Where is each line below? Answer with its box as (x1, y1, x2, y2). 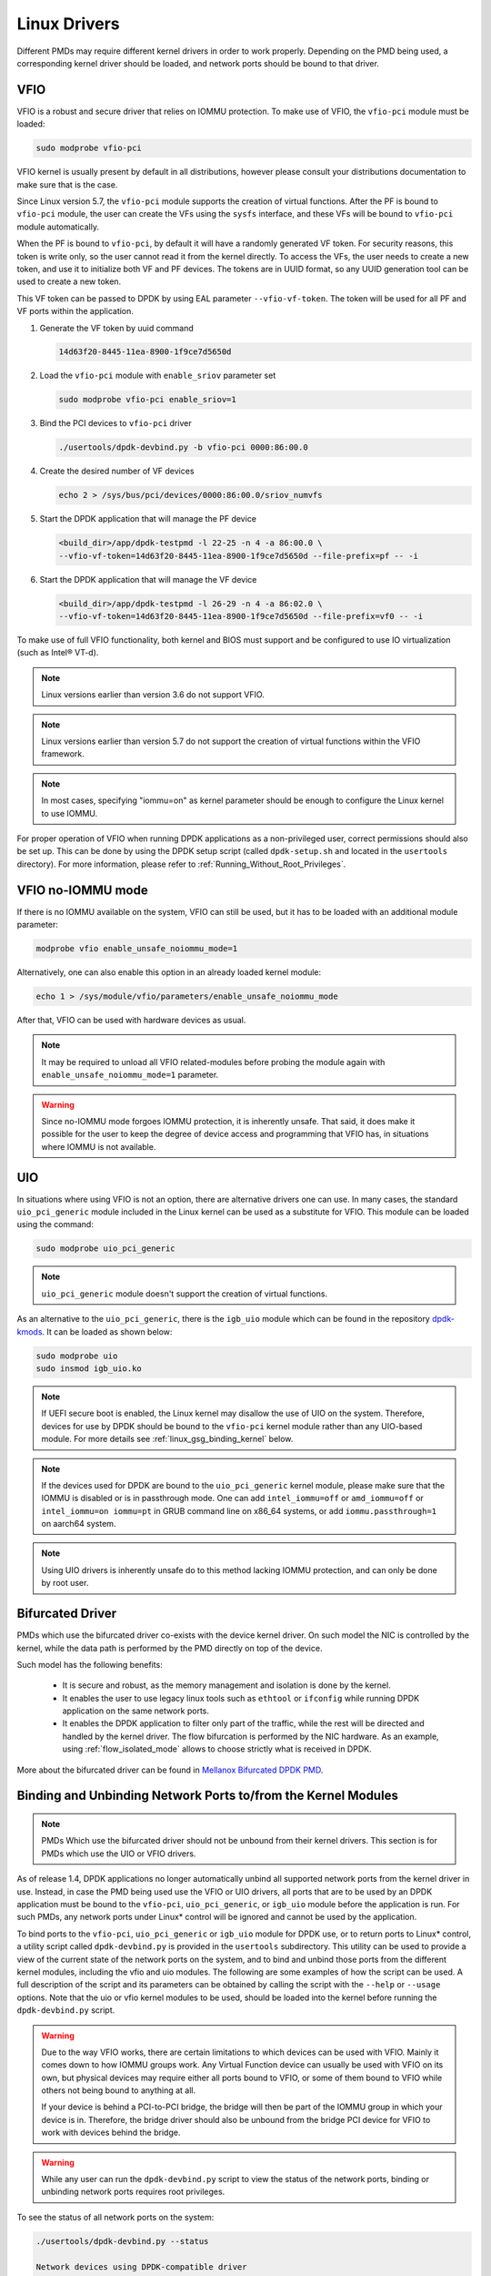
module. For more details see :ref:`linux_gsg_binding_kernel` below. (41, 1434, 294, 1445)
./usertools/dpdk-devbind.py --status (35, 2236, 209, 2246)
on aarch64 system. (41, 1519, 116, 1529)
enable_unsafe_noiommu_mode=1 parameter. (41, 1070, 219, 1081)
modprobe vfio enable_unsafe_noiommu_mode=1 (35, 943, 238, 954)
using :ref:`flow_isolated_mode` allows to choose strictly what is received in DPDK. (62, 1743, 372, 1754)
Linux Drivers (16, 14, 120, 34)
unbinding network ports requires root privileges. (41, 2186, 225, 2198)
